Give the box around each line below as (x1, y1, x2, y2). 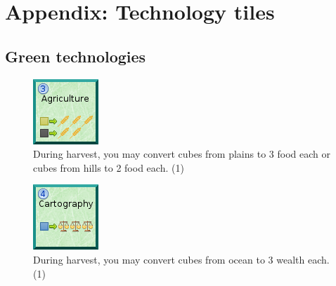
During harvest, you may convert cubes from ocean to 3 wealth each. (33, 252, 330, 266)
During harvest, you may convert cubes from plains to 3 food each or (33, 147, 330, 161)
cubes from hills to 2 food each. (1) (33, 160, 184, 175)
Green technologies (5, 45, 146, 67)
